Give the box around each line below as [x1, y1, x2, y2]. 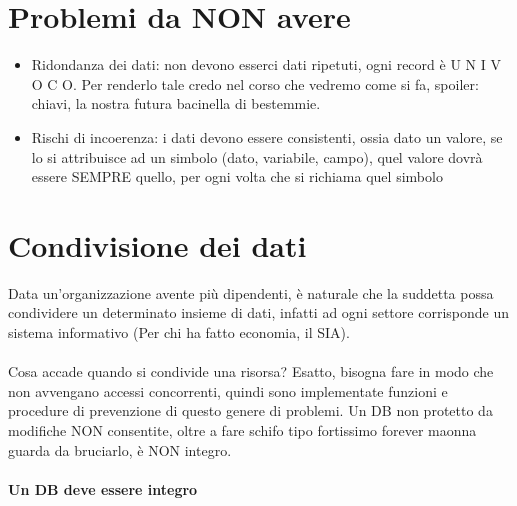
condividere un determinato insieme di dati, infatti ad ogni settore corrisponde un [8, 302, 509, 323]
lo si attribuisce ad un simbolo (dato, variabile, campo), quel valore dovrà [31, 146, 483, 167]
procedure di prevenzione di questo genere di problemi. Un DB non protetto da [8, 400, 493, 421]
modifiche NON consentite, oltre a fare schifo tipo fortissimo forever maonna [8, 419, 477, 440]
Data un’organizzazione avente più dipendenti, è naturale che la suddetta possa [8, 282, 494, 303]
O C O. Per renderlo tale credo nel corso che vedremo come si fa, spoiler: [31, 73, 479, 94]
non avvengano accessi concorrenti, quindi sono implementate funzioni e [8, 380, 448, 401]
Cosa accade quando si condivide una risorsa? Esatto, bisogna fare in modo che [8, 361, 494, 382]
